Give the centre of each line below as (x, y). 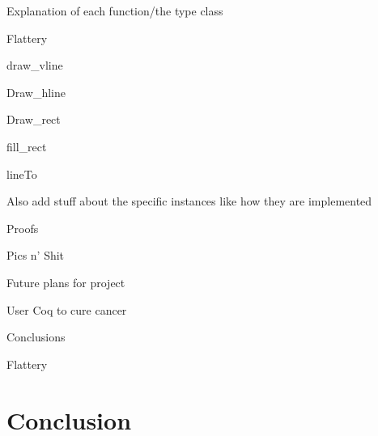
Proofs (23, 228)
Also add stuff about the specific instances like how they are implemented (189, 201)
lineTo (22, 174)
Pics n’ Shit (36, 255)
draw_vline (35, 65)
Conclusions (36, 337)
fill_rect (27, 146)
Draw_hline (36, 92)
